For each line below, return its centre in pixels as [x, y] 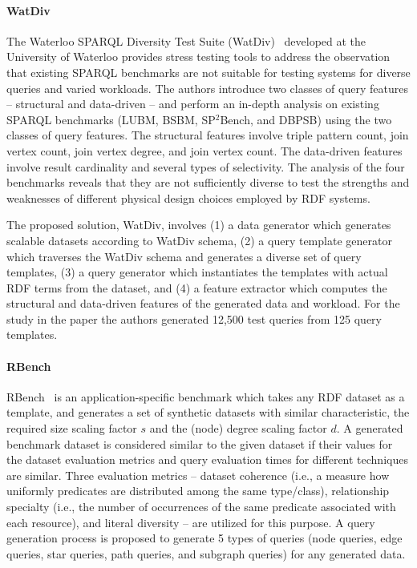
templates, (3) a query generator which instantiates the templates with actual [197, 272]
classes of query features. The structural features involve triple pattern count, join [208, 135]
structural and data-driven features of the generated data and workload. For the [203, 303]
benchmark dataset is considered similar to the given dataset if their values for [200, 443]
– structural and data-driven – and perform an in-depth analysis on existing [193, 104]
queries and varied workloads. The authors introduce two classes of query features [207, 88]
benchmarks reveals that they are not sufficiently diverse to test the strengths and [208, 182]
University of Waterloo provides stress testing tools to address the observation [198, 56]
